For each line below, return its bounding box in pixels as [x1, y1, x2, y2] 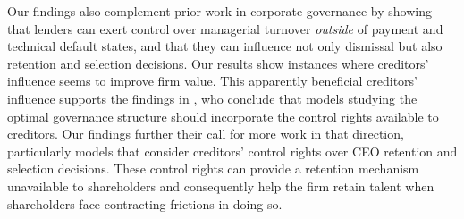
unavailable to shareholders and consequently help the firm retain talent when [7, 176, 434, 195]
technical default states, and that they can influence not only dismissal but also [7, 37, 443, 55]
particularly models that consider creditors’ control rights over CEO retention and [7, 141, 458, 160]
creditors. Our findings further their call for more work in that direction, [7, 124, 404, 143]
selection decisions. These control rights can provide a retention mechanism [7, 159, 419, 178]
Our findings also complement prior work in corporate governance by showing [7, 2, 432, 20]
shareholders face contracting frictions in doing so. [7, 194, 283, 213]
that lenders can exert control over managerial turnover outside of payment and [7, 19, 443, 38]
